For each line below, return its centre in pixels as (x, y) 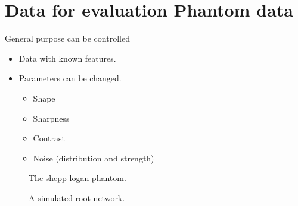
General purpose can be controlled (67, 38)
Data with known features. (67, 58)
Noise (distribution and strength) (94, 158)
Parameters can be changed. (70, 78)
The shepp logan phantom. (77, 178)
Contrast (49, 138)
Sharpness (51, 118)
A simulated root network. (77, 197)
